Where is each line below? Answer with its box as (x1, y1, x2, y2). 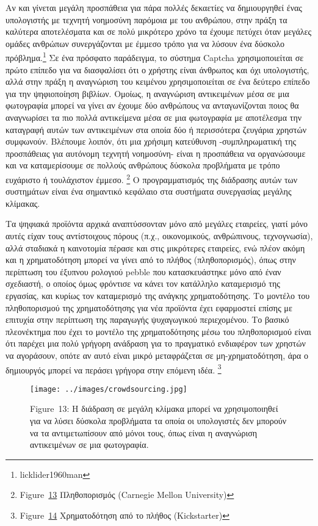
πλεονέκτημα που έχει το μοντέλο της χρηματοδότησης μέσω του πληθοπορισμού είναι (5, 325, 311, 337)
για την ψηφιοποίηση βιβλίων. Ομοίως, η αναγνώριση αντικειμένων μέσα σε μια (5, 87, 289, 99)
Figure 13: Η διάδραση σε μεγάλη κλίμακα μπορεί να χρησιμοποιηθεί (30, 402, 278, 415)
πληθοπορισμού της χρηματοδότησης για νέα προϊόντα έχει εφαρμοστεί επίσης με (5, 301, 292, 314)
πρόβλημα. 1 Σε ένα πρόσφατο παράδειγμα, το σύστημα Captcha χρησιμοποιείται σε (5, 49, 304, 64)
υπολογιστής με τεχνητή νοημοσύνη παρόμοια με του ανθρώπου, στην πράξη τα (5, 13, 287, 26)
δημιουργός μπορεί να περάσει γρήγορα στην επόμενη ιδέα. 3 (5, 361, 222, 376)
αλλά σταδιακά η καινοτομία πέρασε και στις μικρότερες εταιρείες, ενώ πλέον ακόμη (5, 241, 305, 254)
